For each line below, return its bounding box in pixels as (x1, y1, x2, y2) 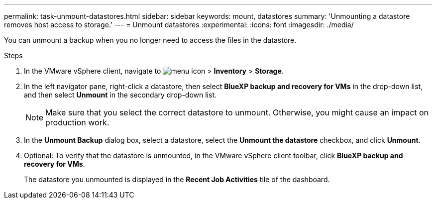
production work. (45, 117, 109, 127)
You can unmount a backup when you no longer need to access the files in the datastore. (4, 36, 297, 44)
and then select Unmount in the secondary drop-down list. (24, 91, 217, 99)
